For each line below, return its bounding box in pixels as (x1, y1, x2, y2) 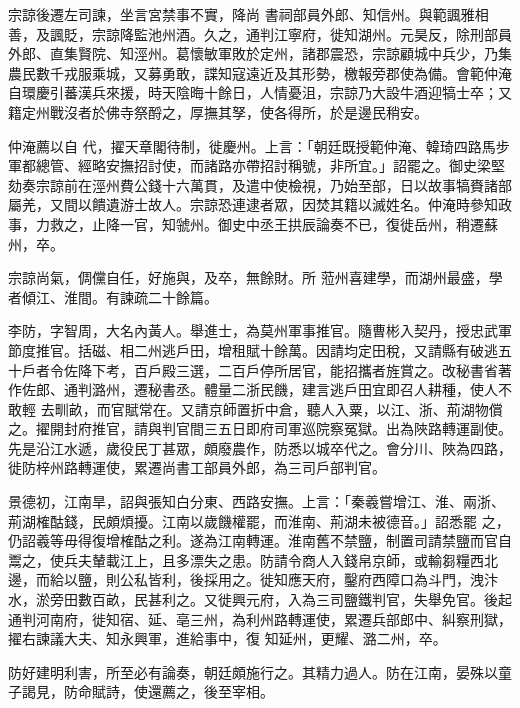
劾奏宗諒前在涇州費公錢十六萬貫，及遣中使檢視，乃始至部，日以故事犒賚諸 (8, 174, 498, 195)
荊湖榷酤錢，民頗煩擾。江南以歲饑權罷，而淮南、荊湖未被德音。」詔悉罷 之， (8, 510, 510, 531)
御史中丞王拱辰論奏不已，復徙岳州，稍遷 (217, 213, 484, 234)
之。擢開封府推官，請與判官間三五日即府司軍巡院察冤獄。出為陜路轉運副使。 (8, 418, 512, 439)
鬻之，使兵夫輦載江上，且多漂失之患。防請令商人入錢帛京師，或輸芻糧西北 (8, 549, 498, 570)
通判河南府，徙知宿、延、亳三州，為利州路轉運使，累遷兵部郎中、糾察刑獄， (8, 608, 512, 629)
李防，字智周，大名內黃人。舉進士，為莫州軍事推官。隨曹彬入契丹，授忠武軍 (8, 320, 512, 341)
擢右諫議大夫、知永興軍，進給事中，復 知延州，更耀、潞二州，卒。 (8, 628, 447, 649)
